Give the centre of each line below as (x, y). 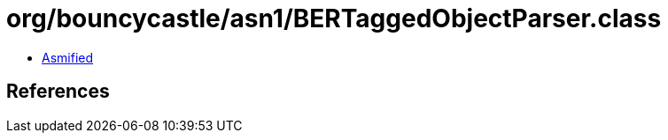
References (58, 92)
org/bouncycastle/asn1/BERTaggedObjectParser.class (334, 18)
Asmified (68, 57)
